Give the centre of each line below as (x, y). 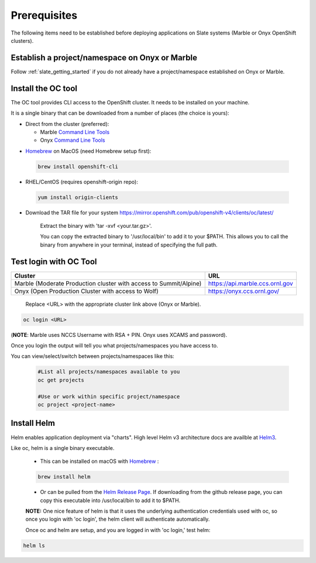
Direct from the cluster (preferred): (67, 124)
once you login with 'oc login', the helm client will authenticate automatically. (118, 519)
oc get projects (61, 380)
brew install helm (64, 477)
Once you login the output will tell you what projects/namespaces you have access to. (114, 346)
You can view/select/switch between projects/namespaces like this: (93, 356)
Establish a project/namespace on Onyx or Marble (104, 58)
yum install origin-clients (78, 197)
